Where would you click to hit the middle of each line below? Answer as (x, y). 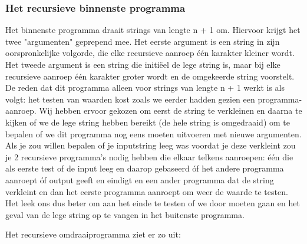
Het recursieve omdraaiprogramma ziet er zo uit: (93, 234)
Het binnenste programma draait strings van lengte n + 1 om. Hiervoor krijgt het (153, 30)
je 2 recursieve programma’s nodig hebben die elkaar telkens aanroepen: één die (149, 156)
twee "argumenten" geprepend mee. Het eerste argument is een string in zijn (143, 41)
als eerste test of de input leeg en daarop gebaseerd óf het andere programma (145, 168)
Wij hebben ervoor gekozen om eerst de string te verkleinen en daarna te (171, 111)
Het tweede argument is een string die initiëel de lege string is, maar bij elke (143, 64)
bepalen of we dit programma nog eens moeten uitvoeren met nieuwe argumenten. (153, 133)
